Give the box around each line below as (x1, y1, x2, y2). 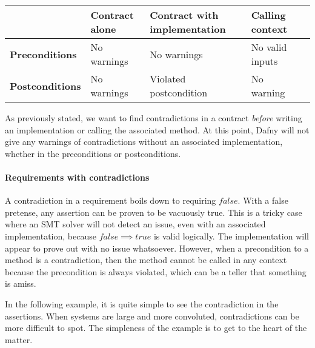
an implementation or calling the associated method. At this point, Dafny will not (5, 123, 310, 136)
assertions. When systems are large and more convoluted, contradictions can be (5, 309, 299, 322)
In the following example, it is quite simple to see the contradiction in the (5, 297, 279, 310)
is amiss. (5, 277, 36, 290)
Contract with (150, 8, 219, 22)
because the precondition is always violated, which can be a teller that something (5, 265, 307, 278)
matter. (5, 333, 33, 346)
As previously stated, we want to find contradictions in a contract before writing (5, 112, 302, 124)
